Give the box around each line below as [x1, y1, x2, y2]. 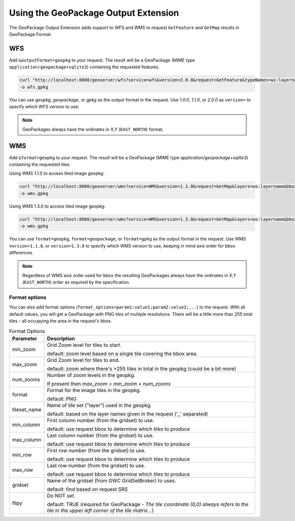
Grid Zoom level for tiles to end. [47, 357, 120, 364]
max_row [12, 466, 33, 473]
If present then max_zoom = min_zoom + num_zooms [47, 380, 171, 387]
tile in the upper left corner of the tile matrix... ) [47, 507, 154, 514]
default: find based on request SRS [47, 486, 128, 492]
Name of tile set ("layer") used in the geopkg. [47, 401, 152, 408]
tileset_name [12, 406, 42, 413]
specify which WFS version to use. [9, 103, 80, 109]
